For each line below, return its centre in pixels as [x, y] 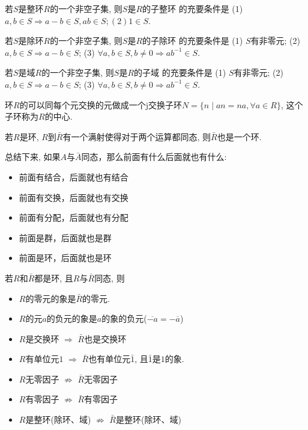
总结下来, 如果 [33, 157]
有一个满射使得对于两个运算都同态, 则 [137, 136]
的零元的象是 [51, 298]
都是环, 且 [54, 278]
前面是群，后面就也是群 [65, 237]
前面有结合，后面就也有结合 [74, 177]
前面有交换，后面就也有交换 [74, 197]
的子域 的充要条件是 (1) [180, 72]
